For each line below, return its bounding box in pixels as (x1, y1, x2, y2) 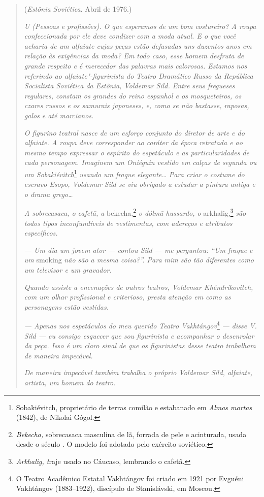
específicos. (24, 227, 58, 238)
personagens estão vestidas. (24, 301, 109, 312)
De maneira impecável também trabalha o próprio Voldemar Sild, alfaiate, (24, 367, 252, 378)
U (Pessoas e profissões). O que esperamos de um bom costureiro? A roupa (24, 20, 256, 31)
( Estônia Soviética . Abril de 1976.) (24, 4, 132, 14)
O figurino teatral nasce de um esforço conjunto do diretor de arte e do (24, 127, 245, 138)
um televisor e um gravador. (24, 264, 112, 275)
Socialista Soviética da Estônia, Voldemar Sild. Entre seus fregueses (24, 80, 235, 91)
